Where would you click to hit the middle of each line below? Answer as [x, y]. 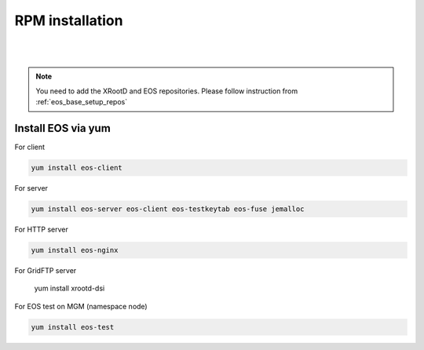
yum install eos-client [77, 168]
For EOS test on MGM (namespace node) [81, 306]
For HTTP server [41, 229]
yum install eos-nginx [75, 250]
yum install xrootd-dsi [69, 288]
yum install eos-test [73, 327]
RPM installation [69, 20]
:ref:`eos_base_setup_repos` [82, 102]
